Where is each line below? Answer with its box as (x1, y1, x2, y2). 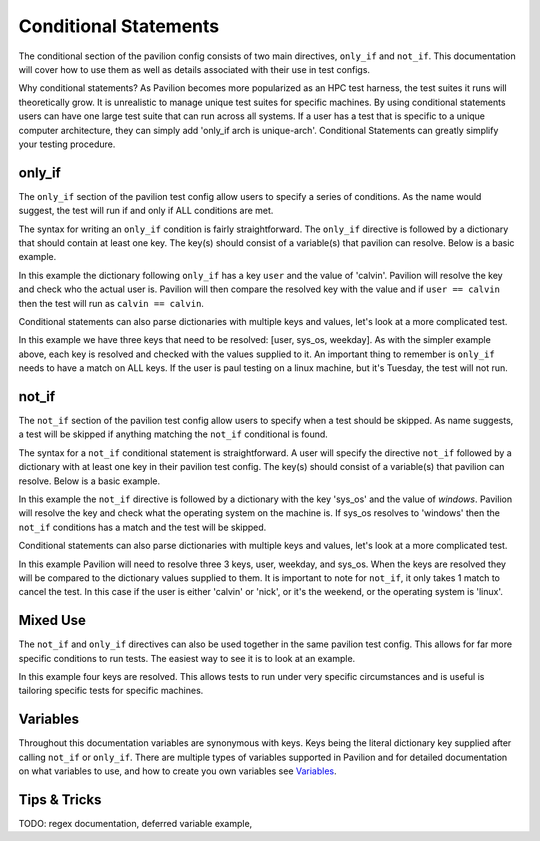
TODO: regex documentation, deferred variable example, (18, 817, 253, 829)
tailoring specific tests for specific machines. (18, 685, 204, 697)
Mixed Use (18, 612, 87, 629)
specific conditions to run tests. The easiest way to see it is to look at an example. (18, 652, 356, 664)
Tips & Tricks (18, 791, 102, 808)
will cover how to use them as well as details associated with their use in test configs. (18, 63, 370, 75)
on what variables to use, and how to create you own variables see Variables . (18, 765, 337, 777)
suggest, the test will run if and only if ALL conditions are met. (18, 205, 274, 217)
